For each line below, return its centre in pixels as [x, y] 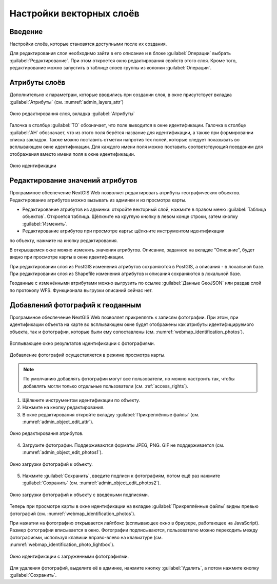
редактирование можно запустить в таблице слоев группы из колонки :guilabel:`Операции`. [111, 68]
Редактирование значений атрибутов [74, 181]
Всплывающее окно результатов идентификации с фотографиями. [82, 343]
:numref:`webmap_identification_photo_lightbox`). [62, 544]
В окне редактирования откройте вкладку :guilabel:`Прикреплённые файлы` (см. [111, 414]
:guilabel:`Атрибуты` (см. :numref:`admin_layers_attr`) [67, 102]
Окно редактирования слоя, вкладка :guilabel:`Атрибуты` [72, 114]
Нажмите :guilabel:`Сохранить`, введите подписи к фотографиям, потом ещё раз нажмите [121, 476]
